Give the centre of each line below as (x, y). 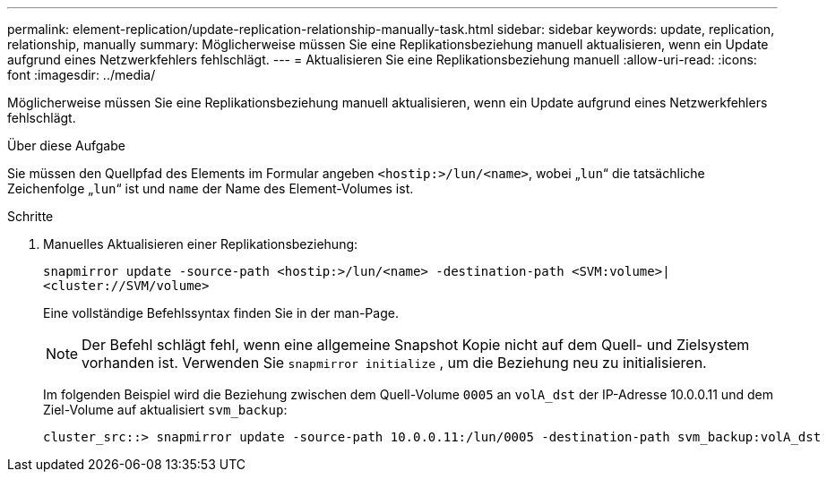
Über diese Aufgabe (66, 145)
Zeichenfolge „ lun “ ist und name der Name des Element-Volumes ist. (211, 188)
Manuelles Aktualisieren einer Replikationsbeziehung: (201, 244)
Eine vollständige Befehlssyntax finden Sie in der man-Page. (221, 313)
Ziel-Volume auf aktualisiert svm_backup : (165, 410)
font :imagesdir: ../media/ (82, 75)
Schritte (30, 216)
